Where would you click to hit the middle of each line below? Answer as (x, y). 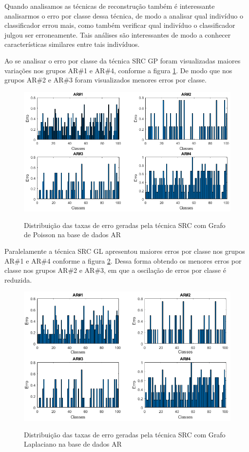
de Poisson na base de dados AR (73, 235)
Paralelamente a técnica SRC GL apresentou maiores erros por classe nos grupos (125, 251)
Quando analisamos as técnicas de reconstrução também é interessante (110, 6)
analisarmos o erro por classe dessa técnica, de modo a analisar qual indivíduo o (124, 15)
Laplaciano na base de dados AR (73, 444)
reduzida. (18, 279)
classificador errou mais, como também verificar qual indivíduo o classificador (120, 25)
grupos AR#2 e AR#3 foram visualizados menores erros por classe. (105, 80)
